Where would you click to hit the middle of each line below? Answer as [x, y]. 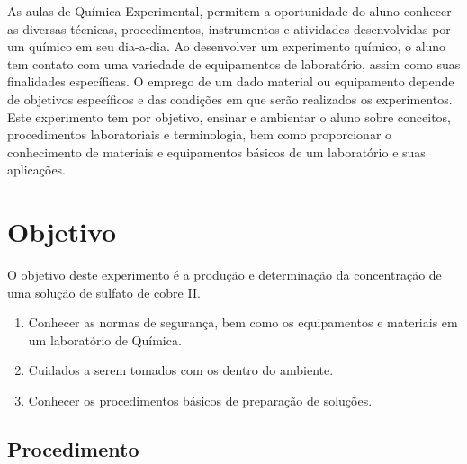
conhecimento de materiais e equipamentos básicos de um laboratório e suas [216, 152]
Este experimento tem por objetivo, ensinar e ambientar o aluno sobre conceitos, [229, 116]
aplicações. [37, 170]
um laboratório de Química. [105, 339]
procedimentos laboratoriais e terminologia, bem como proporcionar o [200, 134]
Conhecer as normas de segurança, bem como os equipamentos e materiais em [243, 322]
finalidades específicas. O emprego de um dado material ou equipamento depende [231, 81]
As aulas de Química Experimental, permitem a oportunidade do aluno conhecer [229, 11]
